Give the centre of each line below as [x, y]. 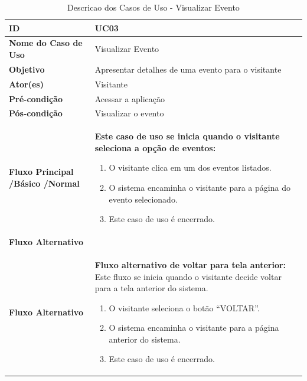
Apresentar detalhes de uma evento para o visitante [188, 69]
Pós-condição [36, 113]
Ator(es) [26, 84]
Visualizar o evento [129, 113]
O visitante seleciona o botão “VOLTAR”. [184, 307]
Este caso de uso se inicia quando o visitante [187, 136]
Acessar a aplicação [130, 98]
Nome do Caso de [46, 43]
